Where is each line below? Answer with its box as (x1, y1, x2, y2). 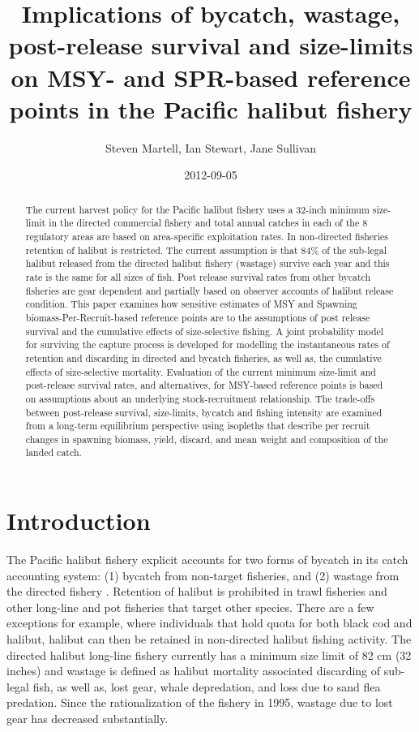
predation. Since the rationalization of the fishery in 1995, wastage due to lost (6, 694, 393, 711)
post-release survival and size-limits (8, 28, 413, 62)
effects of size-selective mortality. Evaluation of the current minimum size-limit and (25, 364, 376, 378)
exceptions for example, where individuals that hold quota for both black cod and (6, 614, 413, 631)
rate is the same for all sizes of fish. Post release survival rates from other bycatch (25, 269, 371, 283)
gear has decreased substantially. (6, 710, 169, 727)
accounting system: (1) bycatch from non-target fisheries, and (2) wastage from (6, 566, 400, 583)
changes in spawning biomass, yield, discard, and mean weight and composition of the (25, 432, 388, 446)
